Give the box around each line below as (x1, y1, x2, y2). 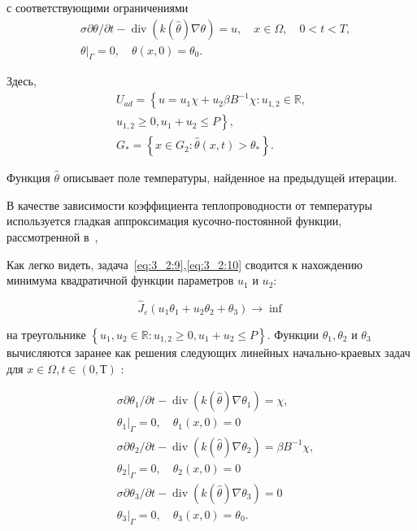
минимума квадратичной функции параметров (7, 272, 234, 289)
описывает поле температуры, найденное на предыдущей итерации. (63, 169, 397, 186)
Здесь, (7, 72, 37, 89)
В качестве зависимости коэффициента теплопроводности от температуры (7, 196, 372, 213)
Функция (7, 169, 50, 186)
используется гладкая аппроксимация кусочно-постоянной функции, (7, 212, 342, 229)
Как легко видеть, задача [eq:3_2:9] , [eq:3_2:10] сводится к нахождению (7, 255, 363, 272)
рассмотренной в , (7, 228, 98, 245)
